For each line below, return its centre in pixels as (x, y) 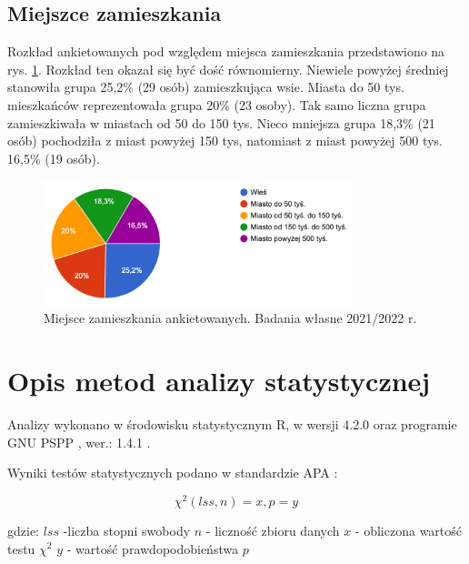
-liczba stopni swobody (127, 530)
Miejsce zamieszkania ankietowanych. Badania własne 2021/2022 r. (230, 318)
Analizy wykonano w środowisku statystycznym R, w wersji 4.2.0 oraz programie (232, 424)
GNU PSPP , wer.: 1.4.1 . (79, 442)
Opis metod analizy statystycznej (219, 381)
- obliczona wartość (409, 530)
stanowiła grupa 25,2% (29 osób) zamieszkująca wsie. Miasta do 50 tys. (206, 87)
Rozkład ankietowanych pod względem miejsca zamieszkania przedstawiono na (226, 51)
